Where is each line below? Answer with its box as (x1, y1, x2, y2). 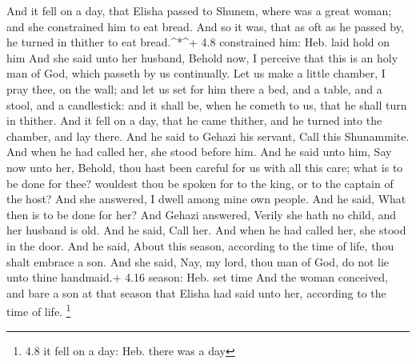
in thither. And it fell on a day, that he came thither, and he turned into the (6, 112, 382, 129)
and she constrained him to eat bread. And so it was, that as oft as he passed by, (6, 18, 404, 34)
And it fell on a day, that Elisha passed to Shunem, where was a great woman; (6, 2, 392, 18)
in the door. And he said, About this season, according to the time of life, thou (6, 237, 394, 254)
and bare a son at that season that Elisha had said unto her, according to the (6, 284, 386, 301)
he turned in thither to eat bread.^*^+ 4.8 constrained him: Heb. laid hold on (6, 34, 390, 50)
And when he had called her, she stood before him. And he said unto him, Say (6, 143, 392, 160)
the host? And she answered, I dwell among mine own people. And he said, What (6, 190, 406, 207)
